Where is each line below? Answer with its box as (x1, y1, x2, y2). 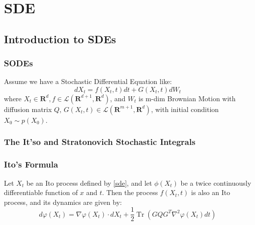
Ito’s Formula (4, 158, 58, 170)
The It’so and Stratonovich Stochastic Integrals (4, 136, 196, 148)
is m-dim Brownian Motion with (139, 93, 236, 103)
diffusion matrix (4, 104, 52, 114)
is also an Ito (191, 187, 230, 197)
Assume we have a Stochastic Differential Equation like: (4, 76, 172, 86)
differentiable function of (4, 187, 78, 197)
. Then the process (102, 187, 158, 197)
